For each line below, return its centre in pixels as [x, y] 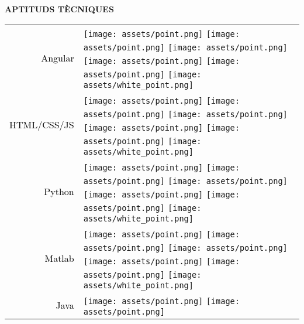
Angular [58, 58]
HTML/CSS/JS [42, 125]
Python [59, 192]
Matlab [59, 258]
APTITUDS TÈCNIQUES [59, 9]
